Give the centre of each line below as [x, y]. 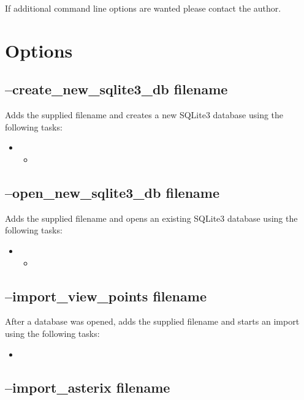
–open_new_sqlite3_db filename [112, 192]
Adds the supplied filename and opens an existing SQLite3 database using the [151, 218]
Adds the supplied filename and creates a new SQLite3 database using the [144, 115]
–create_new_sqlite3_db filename [116, 89]
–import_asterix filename [88, 387]
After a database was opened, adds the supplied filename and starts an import [152, 321]
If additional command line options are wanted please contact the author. [143, 8]
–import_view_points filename [106, 296]
